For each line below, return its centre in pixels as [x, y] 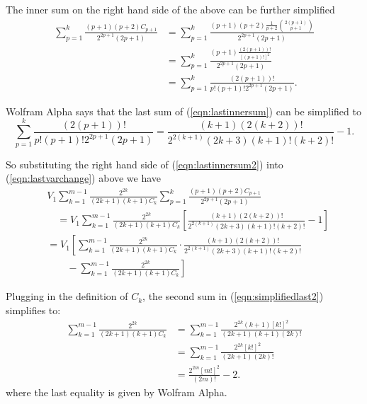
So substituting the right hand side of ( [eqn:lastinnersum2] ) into [145, 164]
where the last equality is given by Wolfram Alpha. [117, 392]
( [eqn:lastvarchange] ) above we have [84, 178]
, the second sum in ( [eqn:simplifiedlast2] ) [233, 296]
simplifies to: [33, 310]
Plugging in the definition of [67, 296]
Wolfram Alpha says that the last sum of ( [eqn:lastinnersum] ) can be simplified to [183, 111]
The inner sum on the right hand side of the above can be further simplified [170, 9]
